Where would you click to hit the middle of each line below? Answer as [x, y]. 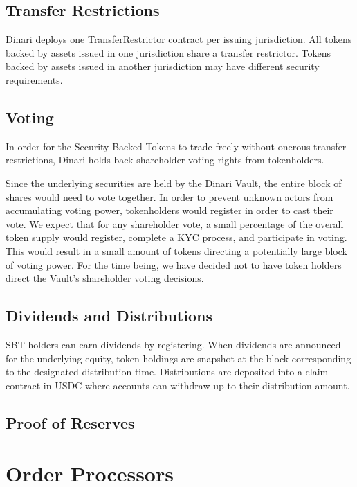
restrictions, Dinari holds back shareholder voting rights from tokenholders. [165, 160]
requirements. [34, 79]
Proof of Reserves [70, 422]
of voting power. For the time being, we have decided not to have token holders [174, 264]
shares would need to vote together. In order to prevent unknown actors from [170, 196]
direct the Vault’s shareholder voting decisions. [105, 278]
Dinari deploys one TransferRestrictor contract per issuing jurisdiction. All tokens [179, 39]
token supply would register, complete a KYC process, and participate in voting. [176, 237]
